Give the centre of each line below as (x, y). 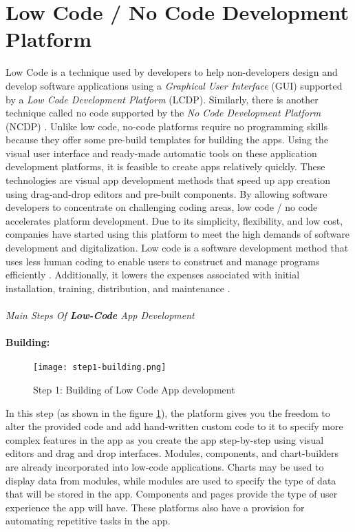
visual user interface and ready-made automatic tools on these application (161, 153)
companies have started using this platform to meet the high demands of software (177, 234)
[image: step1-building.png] (100, 368)
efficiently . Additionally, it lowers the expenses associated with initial (153, 275)
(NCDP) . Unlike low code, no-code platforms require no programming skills (166, 126)
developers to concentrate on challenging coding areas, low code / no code (162, 207)
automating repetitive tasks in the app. (88, 521)
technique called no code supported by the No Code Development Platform (163, 113)
